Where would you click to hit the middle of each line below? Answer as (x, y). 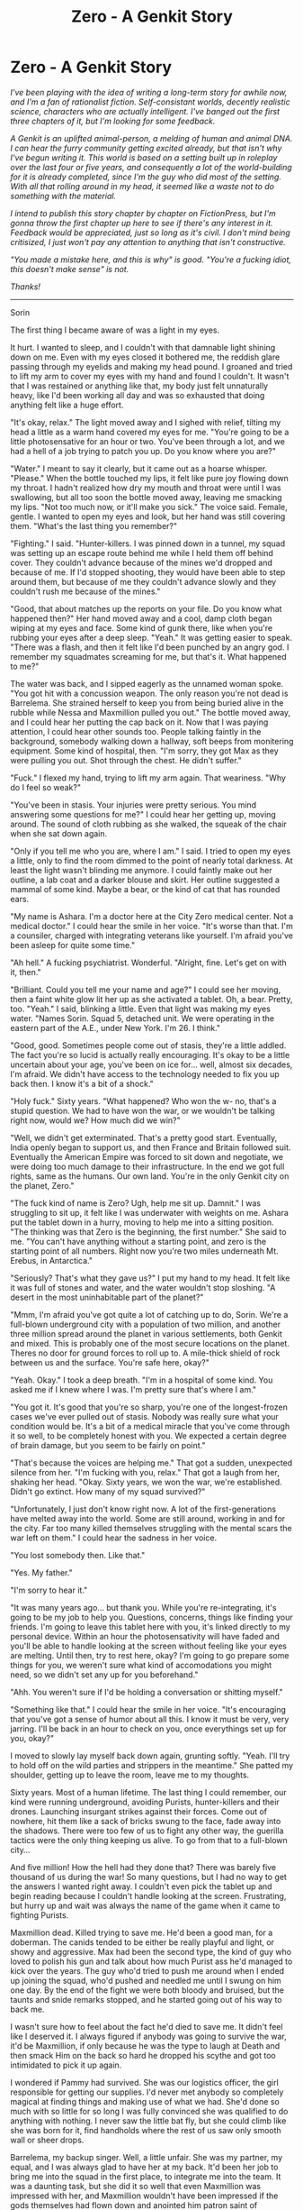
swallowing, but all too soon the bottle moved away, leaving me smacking (146, 497)
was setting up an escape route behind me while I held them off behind (142, 552)
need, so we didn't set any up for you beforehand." (104, 1675)
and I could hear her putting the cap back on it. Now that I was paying (139, 722)
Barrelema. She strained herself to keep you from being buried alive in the (147, 703)
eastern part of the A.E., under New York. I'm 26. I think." (116, 1027)
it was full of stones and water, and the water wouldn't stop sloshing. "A (143, 1287)
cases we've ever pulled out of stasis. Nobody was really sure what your (145, 1416)
